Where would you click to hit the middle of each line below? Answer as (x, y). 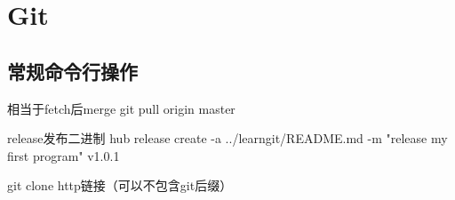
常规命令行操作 (72, 71)
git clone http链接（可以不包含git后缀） (120, 185)
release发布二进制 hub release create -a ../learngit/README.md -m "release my (227, 138)
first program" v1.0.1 (64, 155)
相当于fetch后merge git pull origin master (121, 108)
